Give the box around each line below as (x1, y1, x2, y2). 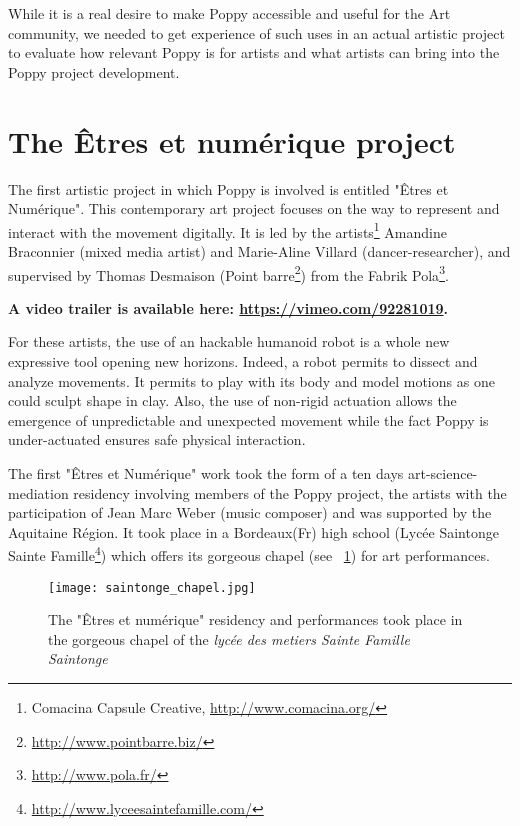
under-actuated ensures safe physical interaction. (8, 429, 306, 450)
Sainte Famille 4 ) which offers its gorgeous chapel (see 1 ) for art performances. (8, 542, 490, 565)
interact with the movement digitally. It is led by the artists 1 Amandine (8, 218, 447, 242)
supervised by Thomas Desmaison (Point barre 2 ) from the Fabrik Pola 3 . (8, 261, 449, 285)
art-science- (407, 462, 478, 483)
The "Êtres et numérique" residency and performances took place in (48, 609, 463, 630)
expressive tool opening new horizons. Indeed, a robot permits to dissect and (8, 350, 478, 371)
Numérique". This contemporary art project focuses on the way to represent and (8, 198, 500, 219)
